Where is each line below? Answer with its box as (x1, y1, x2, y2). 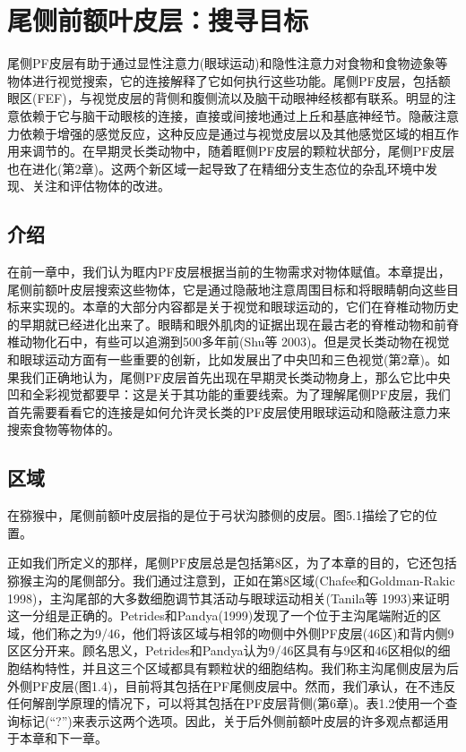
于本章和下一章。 (7, 729, 108, 748)
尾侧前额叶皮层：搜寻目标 (7, 2, 309, 38)
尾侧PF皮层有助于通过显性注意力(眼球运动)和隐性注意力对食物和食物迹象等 (7, 54, 448, 73)
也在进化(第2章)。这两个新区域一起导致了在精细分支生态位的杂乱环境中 (7, 158, 425, 177)
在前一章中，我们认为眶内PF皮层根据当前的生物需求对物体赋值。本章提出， (7, 262, 451, 281)
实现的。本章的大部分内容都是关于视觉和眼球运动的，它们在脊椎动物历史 (31, 297, 459, 316)
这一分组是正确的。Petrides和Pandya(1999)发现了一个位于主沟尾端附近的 (7, 606, 429, 625)
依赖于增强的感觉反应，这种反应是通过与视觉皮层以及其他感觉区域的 (19, 124, 421, 142)
